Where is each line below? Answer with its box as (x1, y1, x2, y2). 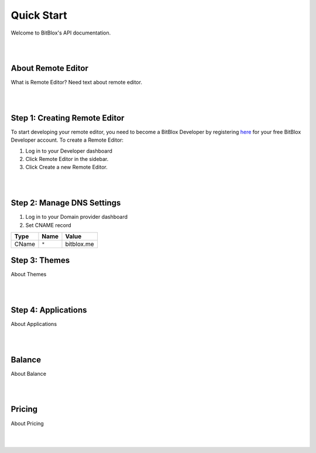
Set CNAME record (25, 221, 71, 228)
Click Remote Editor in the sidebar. (25, 156, 109, 163)
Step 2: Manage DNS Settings (11, 198, 121, 208)
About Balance (11, 370, 47, 377)
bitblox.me (65, 240, 94, 248)
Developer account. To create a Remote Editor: (11, 136, 124, 143)
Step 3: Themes (11, 255, 70, 266)
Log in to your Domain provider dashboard (25, 214, 128, 221)
